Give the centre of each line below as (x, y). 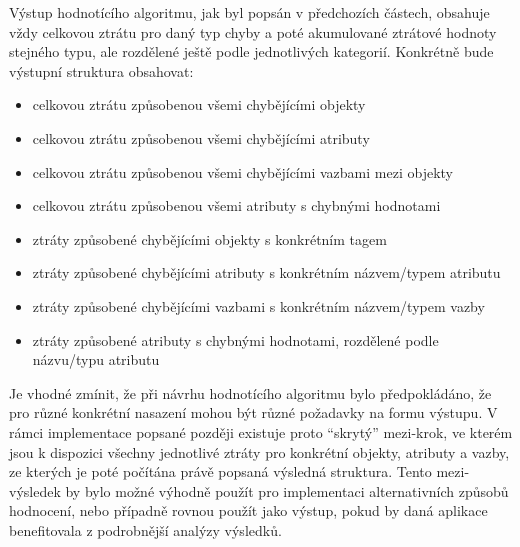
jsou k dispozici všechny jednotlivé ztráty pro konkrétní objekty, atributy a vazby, (259, 451)
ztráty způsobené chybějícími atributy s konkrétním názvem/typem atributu (266, 272)
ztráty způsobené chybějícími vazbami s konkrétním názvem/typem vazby (258, 305)
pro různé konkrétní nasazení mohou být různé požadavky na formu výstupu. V (253, 412)
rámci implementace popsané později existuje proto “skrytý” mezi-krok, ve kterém (261, 431)
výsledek (35, 490)
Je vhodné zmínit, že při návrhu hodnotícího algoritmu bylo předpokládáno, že (250, 392)
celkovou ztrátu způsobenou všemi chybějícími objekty (199, 104)
